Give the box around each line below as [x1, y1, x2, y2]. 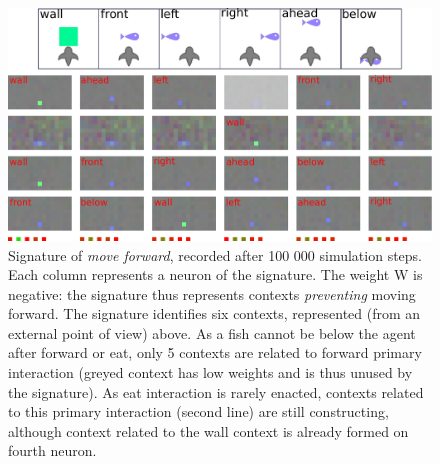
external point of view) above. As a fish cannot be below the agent [8, 322, 416, 343]
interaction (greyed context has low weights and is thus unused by [8, 362, 413, 383]
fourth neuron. [8, 440, 97, 461]
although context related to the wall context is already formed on [8, 420, 409, 441]
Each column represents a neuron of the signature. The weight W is [8, 264, 423, 285]
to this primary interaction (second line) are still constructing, [8, 401, 389, 422]
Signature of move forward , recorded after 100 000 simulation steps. [8, 244, 423, 265]
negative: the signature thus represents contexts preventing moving [8, 283, 416, 304]
